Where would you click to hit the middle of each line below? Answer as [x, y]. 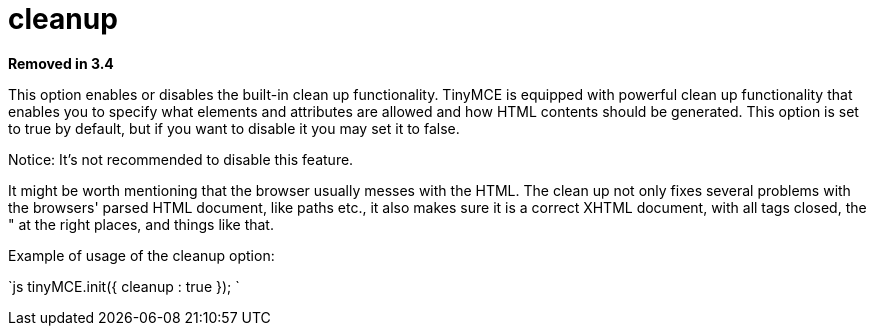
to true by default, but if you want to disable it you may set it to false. [234, 128]
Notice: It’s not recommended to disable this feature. [181, 159]
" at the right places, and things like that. [141, 224]
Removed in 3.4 [61, 63]
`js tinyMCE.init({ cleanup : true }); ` [124, 286]
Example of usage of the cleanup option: [141, 255]
